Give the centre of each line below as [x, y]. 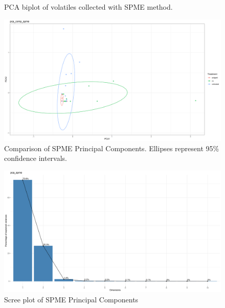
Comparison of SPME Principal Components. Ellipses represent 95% [112, 148]
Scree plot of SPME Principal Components [71, 299]
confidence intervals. [36, 158]
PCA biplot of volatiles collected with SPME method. [88, 7]
